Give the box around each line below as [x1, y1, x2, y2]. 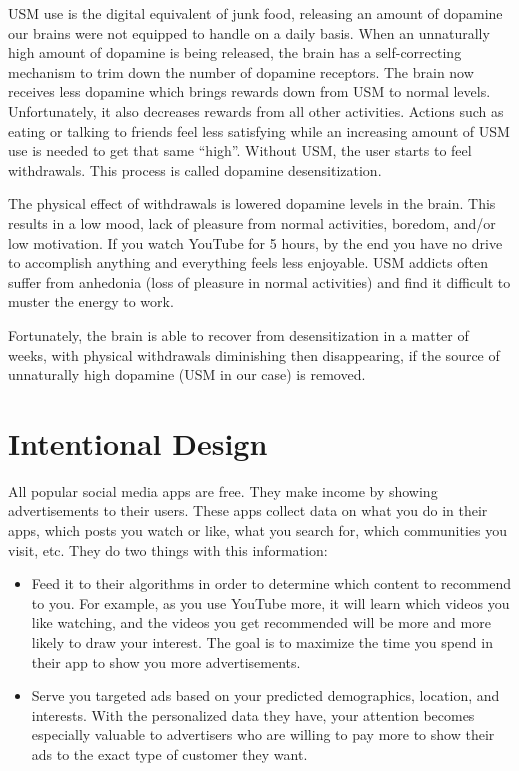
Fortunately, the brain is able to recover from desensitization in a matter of [8, 324, 469, 345]
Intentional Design [8, 422, 268, 463]
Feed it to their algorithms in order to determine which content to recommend [31, 573, 512, 594]
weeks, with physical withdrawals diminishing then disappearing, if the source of [8, 344, 500, 365]
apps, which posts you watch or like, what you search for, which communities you [8, 520, 508, 540]
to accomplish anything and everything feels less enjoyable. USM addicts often [8, 252, 488, 273]
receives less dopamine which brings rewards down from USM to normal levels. [8, 81, 491, 102]
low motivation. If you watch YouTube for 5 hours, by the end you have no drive [8, 232, 503, 253]
